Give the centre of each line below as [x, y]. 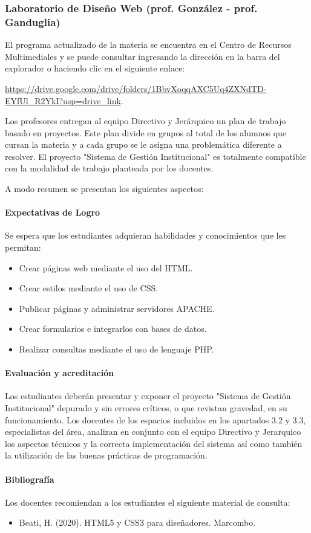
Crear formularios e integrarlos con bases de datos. [113, 329]
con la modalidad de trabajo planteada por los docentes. [109, 168]
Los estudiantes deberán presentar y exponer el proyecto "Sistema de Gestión [148, 396]
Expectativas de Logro [53, 212]
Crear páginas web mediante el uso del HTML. [106, 267]
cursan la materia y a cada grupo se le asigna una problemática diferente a [143, 144]
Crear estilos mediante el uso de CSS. [89, 288]
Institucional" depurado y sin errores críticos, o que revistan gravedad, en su [146, 408]
